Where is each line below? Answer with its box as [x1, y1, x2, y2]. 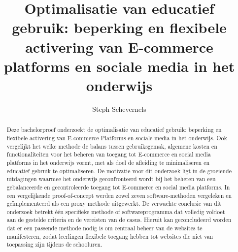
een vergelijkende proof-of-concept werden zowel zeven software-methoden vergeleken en [6, 191, 232, 199]
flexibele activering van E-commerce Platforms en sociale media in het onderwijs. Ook [6, 133, 227, 142]
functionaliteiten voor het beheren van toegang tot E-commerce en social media [6, 150, 211, 158]
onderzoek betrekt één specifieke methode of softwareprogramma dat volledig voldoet [6, 207, 225, 216]
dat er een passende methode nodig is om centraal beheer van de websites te [6, 224, 203, 232]
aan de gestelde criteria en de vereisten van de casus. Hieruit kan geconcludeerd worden [6, 216, 232, 224]
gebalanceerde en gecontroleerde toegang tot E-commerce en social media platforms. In [6, 183, 230, 191]
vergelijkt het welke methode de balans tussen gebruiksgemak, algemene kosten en [6, 142, 217, 150]
